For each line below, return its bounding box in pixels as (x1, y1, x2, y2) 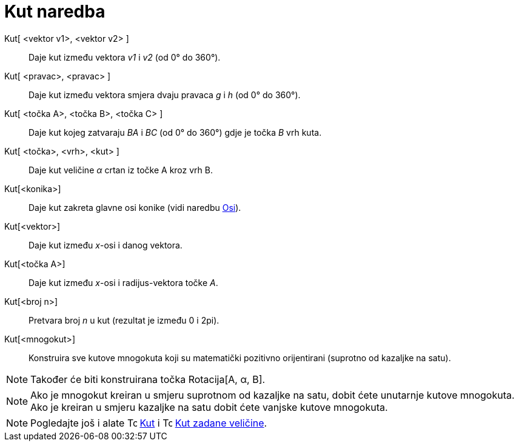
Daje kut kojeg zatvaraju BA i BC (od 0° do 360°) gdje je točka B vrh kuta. (28, 127, 322, 138)
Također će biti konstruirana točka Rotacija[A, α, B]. (30, 373, 266, 385)
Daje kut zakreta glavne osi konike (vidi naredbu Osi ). (28, 202, 241, 213)
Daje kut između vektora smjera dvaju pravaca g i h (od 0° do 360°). (28, 89, 301, 100)
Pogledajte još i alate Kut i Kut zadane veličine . (30, 416, 267, 429)
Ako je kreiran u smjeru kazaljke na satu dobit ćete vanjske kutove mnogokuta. (30, 401, 388, 413)
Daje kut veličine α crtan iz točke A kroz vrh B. (28, 164, 213, 175)
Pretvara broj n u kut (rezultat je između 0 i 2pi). (28, 315, 219, 325)
